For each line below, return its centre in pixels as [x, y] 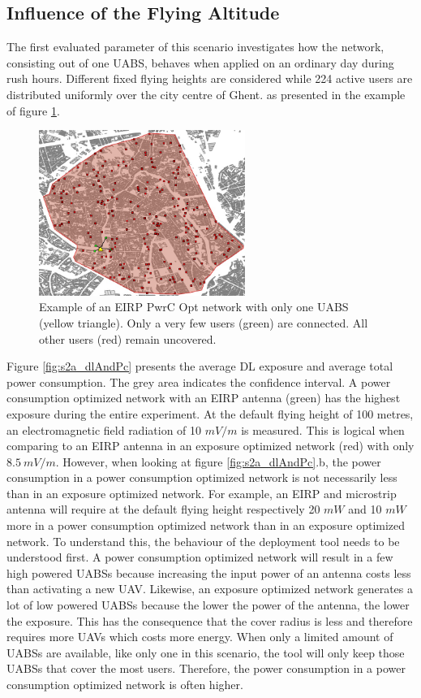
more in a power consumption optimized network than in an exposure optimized [206, 525]
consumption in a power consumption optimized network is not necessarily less [202, 477]
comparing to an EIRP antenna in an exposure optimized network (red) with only [210, 446]
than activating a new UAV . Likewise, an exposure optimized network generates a [210, 589]
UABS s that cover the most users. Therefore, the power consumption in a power [206, 668]
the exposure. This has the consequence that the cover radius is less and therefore [210, 620]
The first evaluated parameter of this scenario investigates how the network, [195, 47]
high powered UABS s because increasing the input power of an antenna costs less [209, 572]
